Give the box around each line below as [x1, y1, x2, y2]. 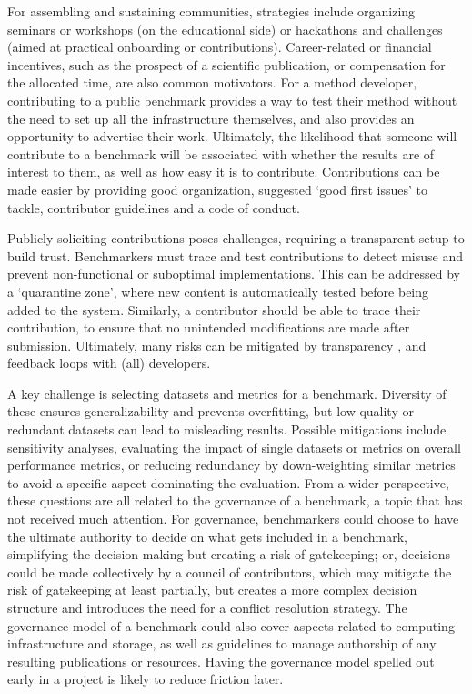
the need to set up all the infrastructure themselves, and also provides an [7, 108, 415, 128]
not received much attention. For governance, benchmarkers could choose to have [7, 509, 459, 528]
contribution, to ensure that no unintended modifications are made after [7, 318, 410, 337]
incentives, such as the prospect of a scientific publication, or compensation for [7, 55, 446, 74]
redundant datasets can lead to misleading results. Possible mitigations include [7, 420, 447, 439]
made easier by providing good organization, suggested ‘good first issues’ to [7, 179, 427, 199]
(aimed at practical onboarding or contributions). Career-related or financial [7, 37, 432, 56]
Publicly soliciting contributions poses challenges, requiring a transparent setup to [7, 229, 465, 248]
